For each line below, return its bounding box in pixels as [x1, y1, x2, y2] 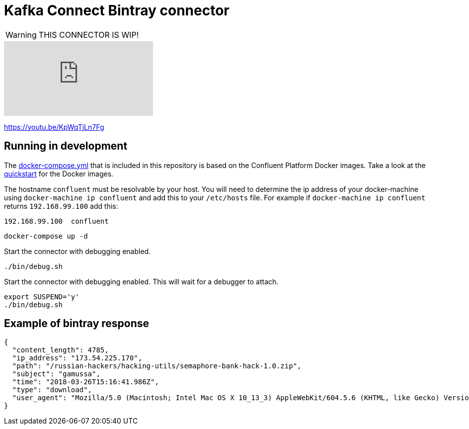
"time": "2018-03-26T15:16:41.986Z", [12, 378, 159, 386]
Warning [5, 29, 37, 40]
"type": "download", [12, 386, 92, 394]
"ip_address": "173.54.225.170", [12, 354, 143, 362]
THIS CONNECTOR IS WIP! [38, 29, 139, 40]
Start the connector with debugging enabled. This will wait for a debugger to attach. [4, 277, 279, 286]
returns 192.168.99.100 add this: [4, 201, 118, 210]
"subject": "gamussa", [12, 370, 100, 378]
